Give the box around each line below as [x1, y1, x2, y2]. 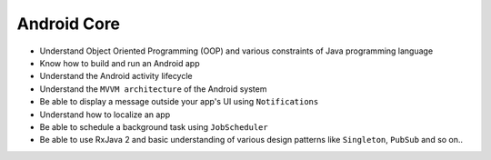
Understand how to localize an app [39, 109, 171, 120]
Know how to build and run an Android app [39, 57, 200, 68]
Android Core [16, 14, 121, 34]
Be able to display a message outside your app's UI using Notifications [39, 96, 319, 107]
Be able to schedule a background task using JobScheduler [39, 121, 268, 132]
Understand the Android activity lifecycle [39, 71, 193, 82]
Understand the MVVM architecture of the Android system [39, 83, 267, 95]
